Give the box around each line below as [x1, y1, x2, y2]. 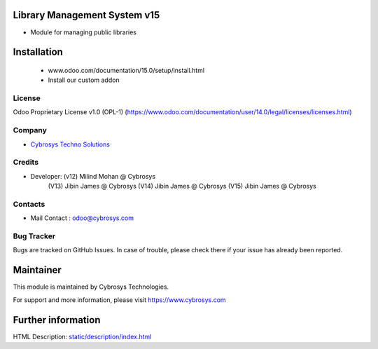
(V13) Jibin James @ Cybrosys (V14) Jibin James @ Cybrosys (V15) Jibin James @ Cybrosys [48, 182, 316, 191]
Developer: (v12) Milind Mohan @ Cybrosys [30, 172, 156, 180]
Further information [13, 314, 101, 326]
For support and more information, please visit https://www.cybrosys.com [13, 295, 227, 304]
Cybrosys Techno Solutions [30, 140, 110, 149]
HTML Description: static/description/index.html [13, 332, 152, 341]
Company [13, 125, 47, 135]
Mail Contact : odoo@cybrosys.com [30, 214, 134, 222]
